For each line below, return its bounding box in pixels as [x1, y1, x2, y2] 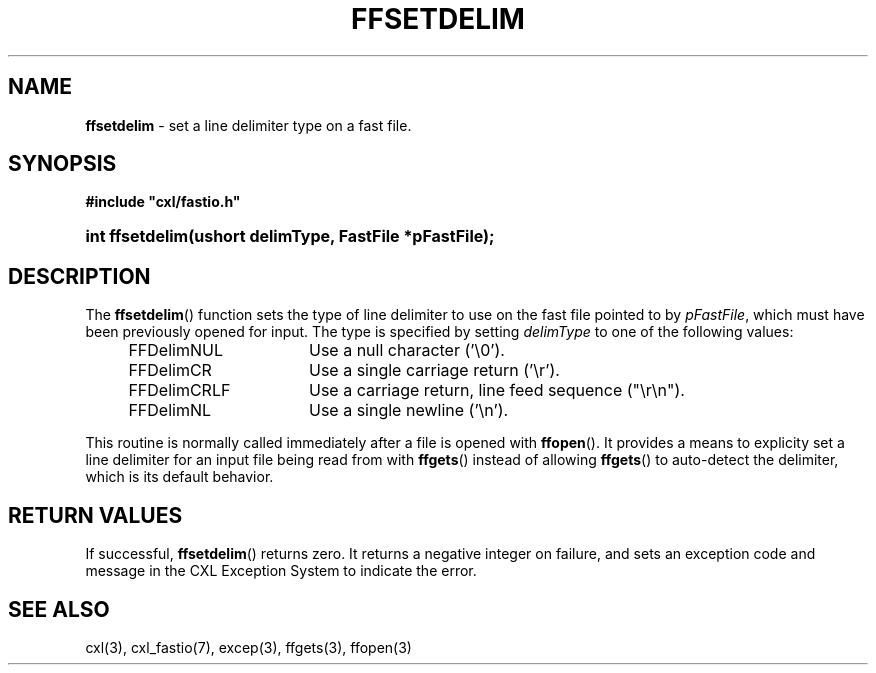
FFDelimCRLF [128, 380, 231, 401]
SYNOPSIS [8, 151, 117, 177]
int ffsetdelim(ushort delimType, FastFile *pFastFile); [85, 226, 495, 247]
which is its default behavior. [85, 468, 274, 486]
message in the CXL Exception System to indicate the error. [85, 562, 477, 580]
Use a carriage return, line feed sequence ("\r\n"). [308, 380, 685, 401]
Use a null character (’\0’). [308, 340, 505, 361]
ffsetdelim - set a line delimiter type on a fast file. [85, 116, 412, 134]
